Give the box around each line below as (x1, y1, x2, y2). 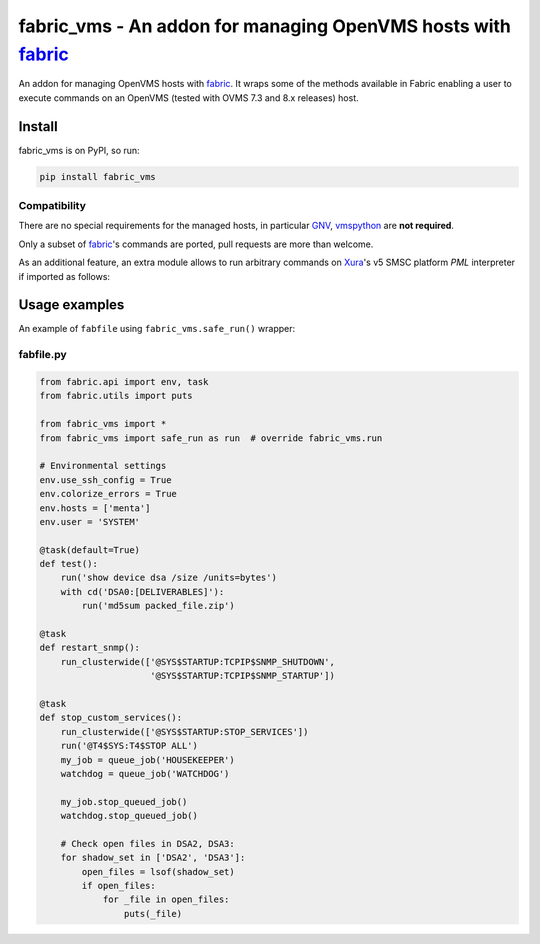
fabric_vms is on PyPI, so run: (18, 144, 140, 156)
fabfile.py (18, 348, 67, 362)
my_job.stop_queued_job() (60, 796, 188, 807)
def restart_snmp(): (39, 642, 140, 654)
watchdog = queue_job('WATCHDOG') (60, 768, 230, 779)
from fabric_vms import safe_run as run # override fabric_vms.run (39, 432, 383, 444)
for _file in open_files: (102, 894, 230, 905)
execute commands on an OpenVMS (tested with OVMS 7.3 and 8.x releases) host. (18, 91, 359, 104)
